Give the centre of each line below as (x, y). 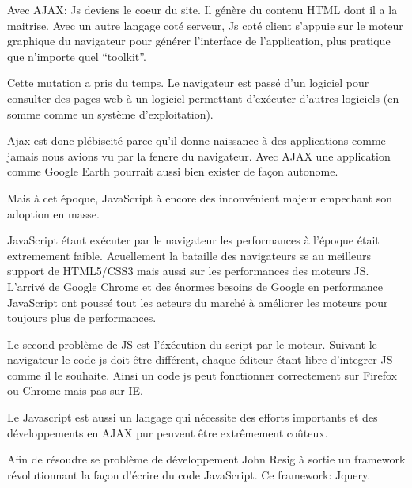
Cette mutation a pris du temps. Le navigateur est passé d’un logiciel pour (188, 83)
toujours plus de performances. (82, 318)
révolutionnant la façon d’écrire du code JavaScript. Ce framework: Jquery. (189, 474)
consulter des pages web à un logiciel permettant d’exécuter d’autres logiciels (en (203, 98)
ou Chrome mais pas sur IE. (75, 390)
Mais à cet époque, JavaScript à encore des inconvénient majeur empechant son (200, 197)
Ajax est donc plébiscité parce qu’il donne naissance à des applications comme (197, 140)
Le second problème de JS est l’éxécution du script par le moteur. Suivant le (192, 344)
